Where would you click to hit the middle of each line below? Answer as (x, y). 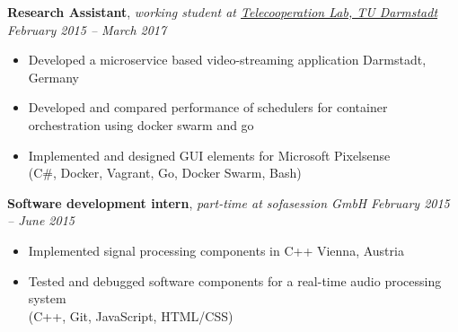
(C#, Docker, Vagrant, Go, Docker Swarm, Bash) (165, 173)
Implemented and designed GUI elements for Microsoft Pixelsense (209, 155)
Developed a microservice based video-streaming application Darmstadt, (227, 60)
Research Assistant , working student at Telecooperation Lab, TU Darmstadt (223, 12)
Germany (53, 77)
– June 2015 (41, 220)
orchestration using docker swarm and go (141, 124)
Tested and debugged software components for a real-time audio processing (235, 280)
